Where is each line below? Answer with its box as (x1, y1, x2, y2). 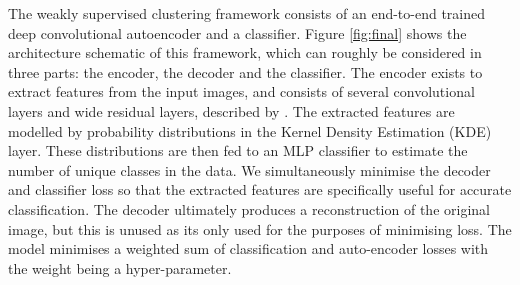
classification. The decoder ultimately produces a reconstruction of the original (8, 198, 490, 219)
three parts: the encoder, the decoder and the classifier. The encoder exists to (8, 61, 483, 82)
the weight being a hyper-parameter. (8, 257, 232, 278)
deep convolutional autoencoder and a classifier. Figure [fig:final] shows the (8, 22, 467, 43)
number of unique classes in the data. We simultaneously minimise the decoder (8, 159, 491, 180)
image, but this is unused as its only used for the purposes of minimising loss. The (8, 218, 512, 239)
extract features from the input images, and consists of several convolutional (8, 81, 475, 102)
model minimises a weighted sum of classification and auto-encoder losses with (8, 238, 489, 259)
